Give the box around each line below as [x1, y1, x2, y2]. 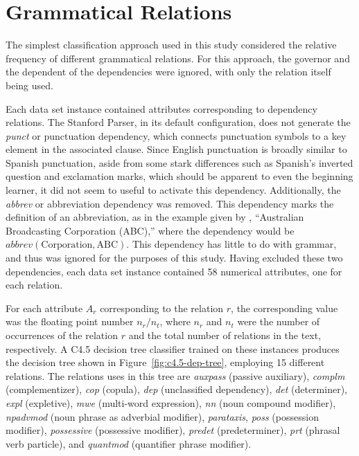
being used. [6, 77, 53, 92]
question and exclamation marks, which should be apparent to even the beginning [6, 169, 353, 183]
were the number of [237, 314, 320, 329]
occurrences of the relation [6, 328, 118, 342]
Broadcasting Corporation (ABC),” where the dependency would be [6, 223, 295, 237]
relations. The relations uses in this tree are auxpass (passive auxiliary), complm [6, 368, 345, 383]
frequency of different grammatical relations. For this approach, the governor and [6, 51, 350, 65]
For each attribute [6, 300, 83, 315]
